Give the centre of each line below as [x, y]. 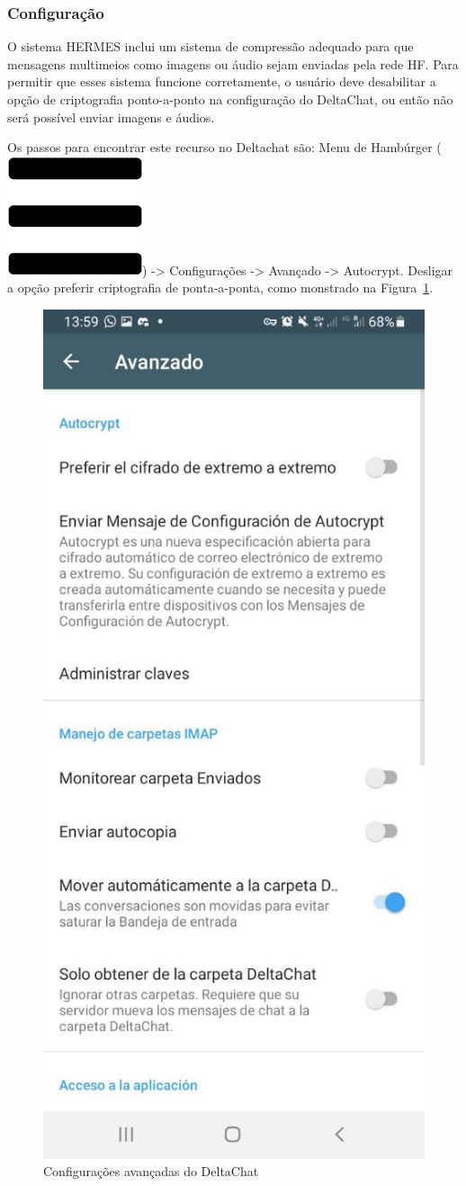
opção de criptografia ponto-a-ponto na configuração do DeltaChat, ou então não [230, 99]
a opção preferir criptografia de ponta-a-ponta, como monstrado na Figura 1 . [220, 288]
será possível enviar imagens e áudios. [111, 117]
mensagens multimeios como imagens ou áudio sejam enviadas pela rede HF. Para [233, 63]
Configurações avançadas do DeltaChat [151, 1171]
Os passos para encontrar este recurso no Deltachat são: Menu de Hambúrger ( [224, 147]
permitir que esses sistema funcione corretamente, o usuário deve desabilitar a [222, 81]
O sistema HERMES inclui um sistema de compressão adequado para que [211, 46]
